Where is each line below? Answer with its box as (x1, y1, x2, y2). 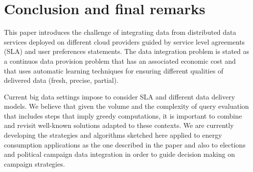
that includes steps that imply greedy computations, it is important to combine (4, 110, 242, 121)
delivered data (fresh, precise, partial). (4, 75, 119, 85)
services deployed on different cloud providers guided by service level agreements (4, 36, 245, 47)
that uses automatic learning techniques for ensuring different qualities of (4, 65, 224, 75)
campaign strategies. (4, 158, 65, 169)
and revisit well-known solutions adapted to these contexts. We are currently (4, 120, 234, 130)
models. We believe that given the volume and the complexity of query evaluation (4, 101, 249, 111)
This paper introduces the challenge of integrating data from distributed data (4, 27, 236, 37)
